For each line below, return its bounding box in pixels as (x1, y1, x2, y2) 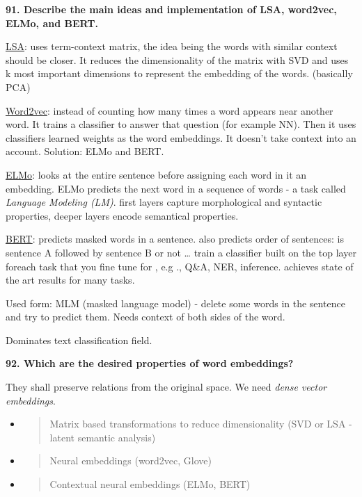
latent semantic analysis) (49, 430, 156, 444)
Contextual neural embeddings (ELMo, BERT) (49, 477, 251, 491)
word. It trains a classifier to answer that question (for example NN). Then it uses (6, 117, 356, 131)
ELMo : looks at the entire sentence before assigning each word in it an (6, 167, 307, 181)
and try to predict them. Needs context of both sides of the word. (6, 309, 285, 324)
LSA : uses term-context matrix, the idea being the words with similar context (6, 39, 338, 54)
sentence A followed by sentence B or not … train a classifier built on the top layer (6, 245, 356, 259)
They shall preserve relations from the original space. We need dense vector (6, 380, 327, 394)
